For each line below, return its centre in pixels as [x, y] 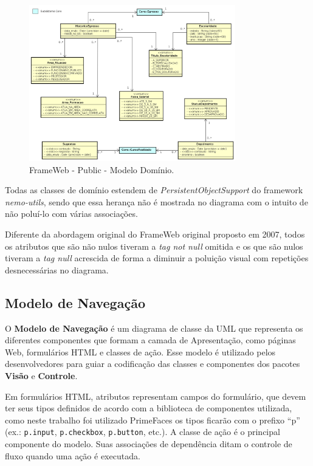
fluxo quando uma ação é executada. [73, 455]
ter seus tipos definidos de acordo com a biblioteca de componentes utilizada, [149, 408]
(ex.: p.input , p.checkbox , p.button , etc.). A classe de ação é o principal [143, 432]
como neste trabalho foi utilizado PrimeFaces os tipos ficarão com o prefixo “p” [153, 420]
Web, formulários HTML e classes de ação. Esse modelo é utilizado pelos [140, 351]
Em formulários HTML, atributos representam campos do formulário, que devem [156, 396]
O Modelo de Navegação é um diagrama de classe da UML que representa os [154, 328]
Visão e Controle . [41, 375]
